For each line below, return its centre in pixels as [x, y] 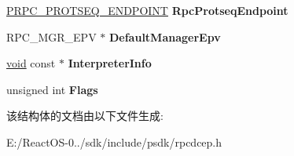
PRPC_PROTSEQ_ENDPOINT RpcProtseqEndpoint [147, 10]
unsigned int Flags [52, 89]
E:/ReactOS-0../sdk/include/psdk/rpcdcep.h [114, 141]
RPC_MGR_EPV [51, 36]
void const [31, 63]
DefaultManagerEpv [165, 36]
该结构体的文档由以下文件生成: [85, 116]
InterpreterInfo [110, 63]
